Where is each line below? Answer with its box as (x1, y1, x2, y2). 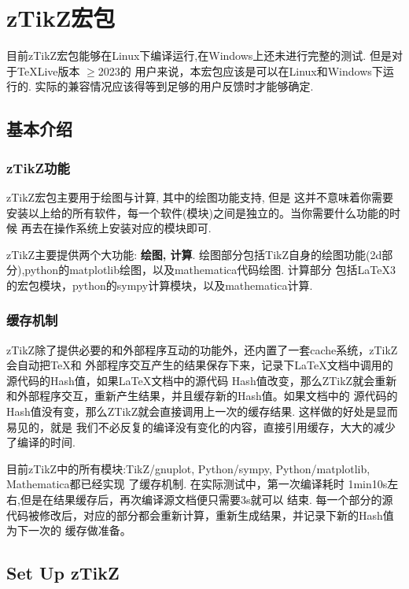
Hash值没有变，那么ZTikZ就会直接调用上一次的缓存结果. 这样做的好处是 (6, 403, 376, 420)
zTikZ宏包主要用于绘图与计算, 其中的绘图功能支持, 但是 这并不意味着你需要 (6, 188, 393, 205)
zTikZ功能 (6, 157, 70, 177)
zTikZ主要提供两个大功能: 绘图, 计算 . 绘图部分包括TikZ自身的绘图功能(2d (6, 246, 382, 262)
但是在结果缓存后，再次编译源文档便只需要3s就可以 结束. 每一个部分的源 (20, 491, 393, 508)
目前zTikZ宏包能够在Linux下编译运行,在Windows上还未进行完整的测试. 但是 (6, 47, 392, 64)
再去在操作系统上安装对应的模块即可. (20, 220, 212, 236)
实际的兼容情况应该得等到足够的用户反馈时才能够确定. (35, 78, 314, 94)
